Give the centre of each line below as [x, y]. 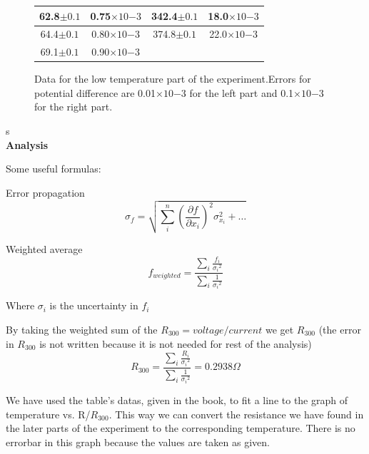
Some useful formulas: [54, 169]
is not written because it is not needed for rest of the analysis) [176, 343]
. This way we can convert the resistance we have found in [236, 414]
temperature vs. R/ [48, 414]
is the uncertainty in [94, 305]
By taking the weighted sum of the [82, 330]
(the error [340, 330]
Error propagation [45, 192]
